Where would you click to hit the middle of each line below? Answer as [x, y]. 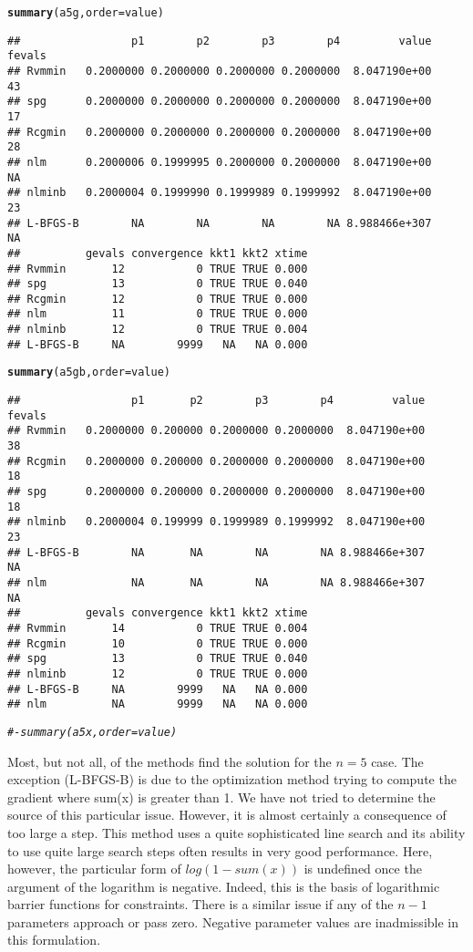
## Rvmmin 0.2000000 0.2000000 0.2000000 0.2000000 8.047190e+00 [220, 71]
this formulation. [54, 940]
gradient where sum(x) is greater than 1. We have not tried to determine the [221, 797]
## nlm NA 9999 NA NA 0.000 [158, 704]
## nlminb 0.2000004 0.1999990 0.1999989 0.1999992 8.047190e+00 [220, 193]
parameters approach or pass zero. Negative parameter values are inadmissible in [233, 921]
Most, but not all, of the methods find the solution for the [170, 761]
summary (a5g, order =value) [86, 13]
